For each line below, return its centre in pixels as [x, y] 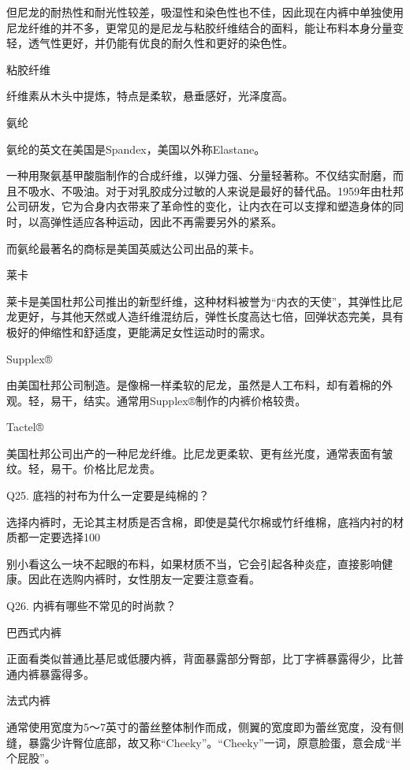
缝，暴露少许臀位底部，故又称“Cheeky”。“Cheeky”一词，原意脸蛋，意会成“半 [204, 742]
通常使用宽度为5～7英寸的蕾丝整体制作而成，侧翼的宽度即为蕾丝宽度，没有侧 [205, 727]
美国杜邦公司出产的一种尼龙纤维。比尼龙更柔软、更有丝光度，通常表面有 [194, 453]
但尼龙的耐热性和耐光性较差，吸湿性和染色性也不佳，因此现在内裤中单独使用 [205, 12]
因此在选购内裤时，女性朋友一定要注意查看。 [144, 579]
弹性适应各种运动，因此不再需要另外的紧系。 [166, 221]
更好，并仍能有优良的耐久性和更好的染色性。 [177, 43]
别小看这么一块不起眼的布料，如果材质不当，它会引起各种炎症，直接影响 [194, 563]
